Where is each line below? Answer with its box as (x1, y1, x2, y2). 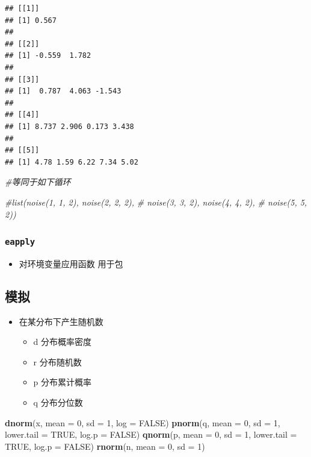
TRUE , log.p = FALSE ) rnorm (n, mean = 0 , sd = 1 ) (5, 440, 205, 452)
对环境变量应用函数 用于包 (19, 257, 123, 269)
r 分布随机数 (33, 355, 82, 368)
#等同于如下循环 (5, 175, 71, 188)
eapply (5, 237, 35, 247)
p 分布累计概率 (33, 376, 92, 388)
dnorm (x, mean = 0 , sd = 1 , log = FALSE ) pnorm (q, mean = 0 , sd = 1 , (5, 416, 280, 429)
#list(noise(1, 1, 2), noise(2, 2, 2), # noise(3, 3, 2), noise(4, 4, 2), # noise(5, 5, (5, 195, 307, 208)
